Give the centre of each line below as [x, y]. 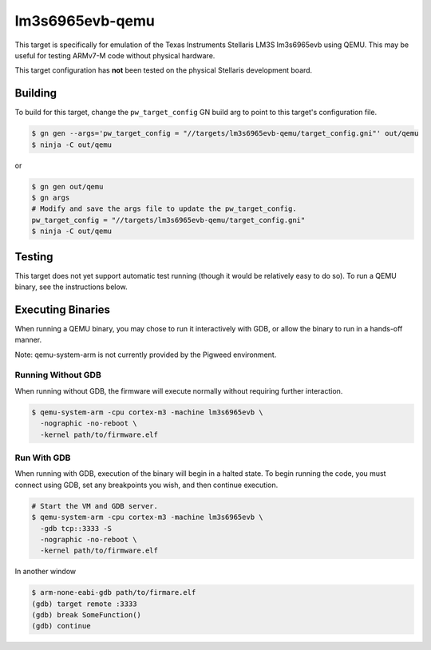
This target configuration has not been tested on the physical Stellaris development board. [164, 70]
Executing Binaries [63, 309]
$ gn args [51, 197]
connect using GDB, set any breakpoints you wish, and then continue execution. [146, 485]
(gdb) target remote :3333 [84, 604]
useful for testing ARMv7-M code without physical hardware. [115, 55]
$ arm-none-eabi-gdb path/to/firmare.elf [114, 593]
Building [36, 93]
